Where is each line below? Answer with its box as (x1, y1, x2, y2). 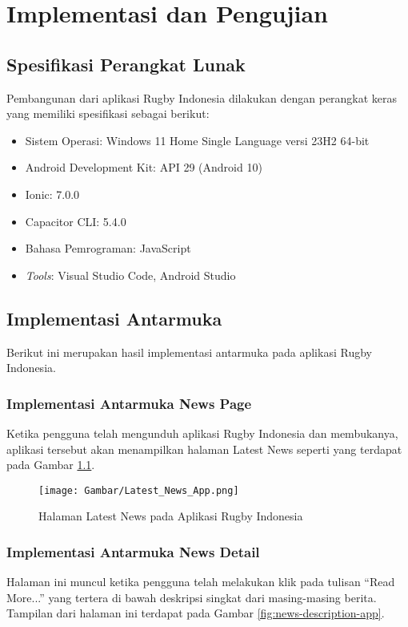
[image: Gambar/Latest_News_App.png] (38, 484, 239, 496)
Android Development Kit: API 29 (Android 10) (25, 159, 262, 176)
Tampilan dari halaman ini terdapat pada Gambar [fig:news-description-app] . (6, 605, 385, 621)
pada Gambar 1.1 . (6, 456, 95, 473)
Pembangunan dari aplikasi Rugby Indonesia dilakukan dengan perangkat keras (6, 89, 398, 106)
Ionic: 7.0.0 (25, 185, 80, 202)
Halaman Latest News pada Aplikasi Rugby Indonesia (38, 508, 303, 524)
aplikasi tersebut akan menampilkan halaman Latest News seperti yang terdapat (6, 440, 402, 457)
